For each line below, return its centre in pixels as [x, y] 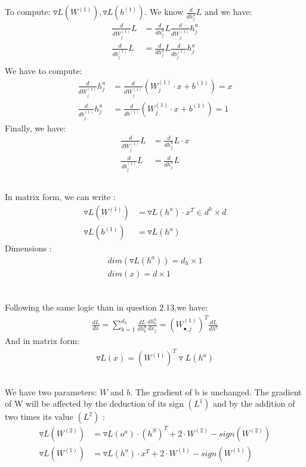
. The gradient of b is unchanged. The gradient [216, 391]
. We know [164, 12]
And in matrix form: [42, 341]
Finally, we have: [35, 127]
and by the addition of [254, 403]
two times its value [39, 417]
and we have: [228, 12]
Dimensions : [28, 248]
